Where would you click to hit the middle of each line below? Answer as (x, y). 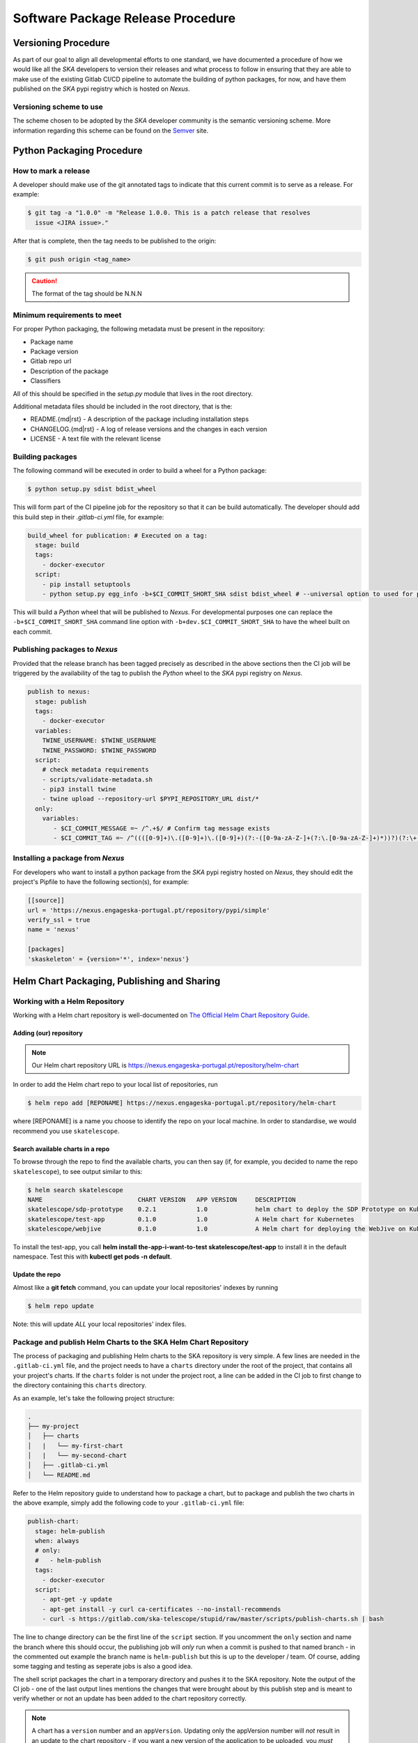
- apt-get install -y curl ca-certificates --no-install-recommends (162, 1609)
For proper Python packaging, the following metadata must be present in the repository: (139, 329)
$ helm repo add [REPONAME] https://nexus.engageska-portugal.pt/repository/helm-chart (182, 1103)
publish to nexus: (59, 692)
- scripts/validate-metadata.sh (98, 779)
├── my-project (53, 1426)
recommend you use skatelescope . (66, 1131)
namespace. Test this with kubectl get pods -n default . (92, 1257)
